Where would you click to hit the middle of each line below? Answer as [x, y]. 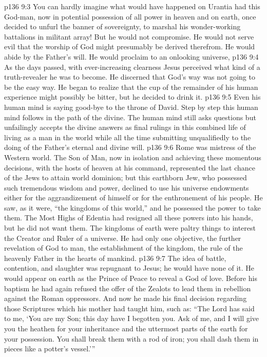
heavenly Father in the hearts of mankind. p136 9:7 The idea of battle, [115, 258]
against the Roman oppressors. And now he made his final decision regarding [126, 298]
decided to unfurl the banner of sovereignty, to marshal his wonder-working [122, 26]
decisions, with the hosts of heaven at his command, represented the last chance [130, 167]
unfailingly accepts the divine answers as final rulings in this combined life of [125, 127]
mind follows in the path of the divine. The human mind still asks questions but [130, 117]
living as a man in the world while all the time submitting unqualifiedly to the [128, 137]
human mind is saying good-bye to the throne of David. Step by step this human [131, 107]
